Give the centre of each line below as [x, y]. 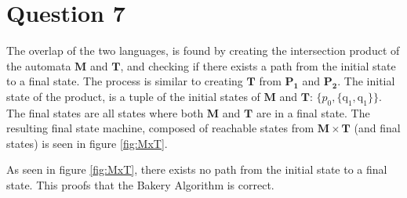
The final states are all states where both [105, 112]
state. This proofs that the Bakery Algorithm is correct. [140, 185]
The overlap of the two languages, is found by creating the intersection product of [203, 50]
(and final [377, 128]
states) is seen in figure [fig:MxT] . [87, 143]
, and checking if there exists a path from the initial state [258, 65]
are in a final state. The [313, 112]
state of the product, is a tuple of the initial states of [133, 96]
